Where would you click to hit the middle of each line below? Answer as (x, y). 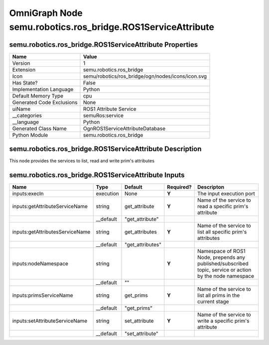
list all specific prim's (222, 232)
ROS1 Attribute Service (110, 109)
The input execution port (226, 194)
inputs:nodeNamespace (40, 264)
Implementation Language (43, 89)
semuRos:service (103, 115)
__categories (27, 115)
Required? (179, 187)
